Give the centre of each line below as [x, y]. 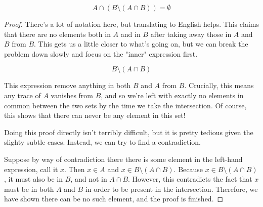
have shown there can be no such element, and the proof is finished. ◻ [114, 199]
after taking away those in [191, 34]
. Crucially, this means [219, 85]
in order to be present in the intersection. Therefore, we [171, 189]
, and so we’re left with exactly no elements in [172, 95]
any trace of [23, 95]
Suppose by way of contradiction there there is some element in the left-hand [123, 159]
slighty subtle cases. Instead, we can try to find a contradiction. [102, 142]
